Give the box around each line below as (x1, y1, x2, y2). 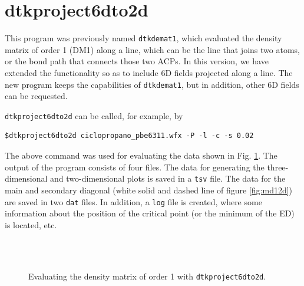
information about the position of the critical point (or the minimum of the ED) (5, 207, 295, 219)
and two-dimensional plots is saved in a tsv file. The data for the (50, 172, 286, 185)
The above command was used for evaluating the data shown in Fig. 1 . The (5, 149, 277, 162)
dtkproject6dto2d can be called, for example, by (5, 109, 183, 121)
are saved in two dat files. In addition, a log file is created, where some (5, 195, 262, 208)
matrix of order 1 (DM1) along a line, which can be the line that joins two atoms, (5, 43, 300, 55)
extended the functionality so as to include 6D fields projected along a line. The (5, 66, 293, 78)
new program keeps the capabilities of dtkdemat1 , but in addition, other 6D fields (5, 78, 299, 90)
